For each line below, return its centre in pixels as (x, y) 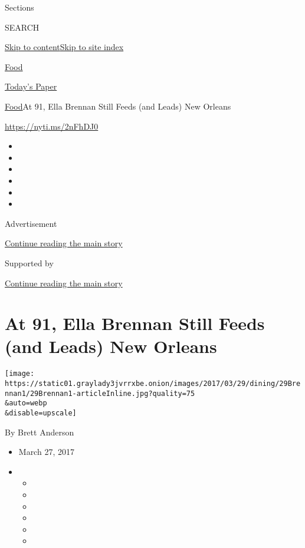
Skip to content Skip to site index (64, 47)
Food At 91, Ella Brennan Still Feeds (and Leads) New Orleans (118, 106)
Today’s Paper (31, 86)
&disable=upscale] (41, 413)
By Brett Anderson (40, 432)
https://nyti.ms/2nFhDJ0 (52, 126)
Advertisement (31, 223)
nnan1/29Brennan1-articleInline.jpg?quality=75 (100, 393)
